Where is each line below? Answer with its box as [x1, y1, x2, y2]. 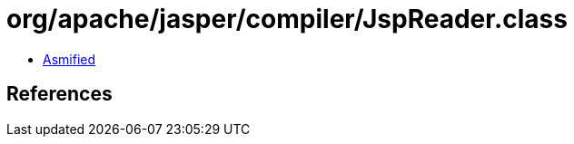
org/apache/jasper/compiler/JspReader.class [6, 4, 568, 34]
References [6, 82, 113, 106]
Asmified [43, 51, 96, 67]
